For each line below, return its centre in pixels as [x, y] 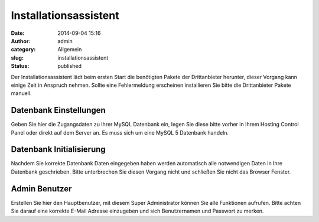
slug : [17, 58]
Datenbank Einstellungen [58, 110]
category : [23, 50]
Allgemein [70, 50]
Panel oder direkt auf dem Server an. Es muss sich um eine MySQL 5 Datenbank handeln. [120, 132]
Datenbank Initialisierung [58, 150]
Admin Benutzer [41, 189]
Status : [20, 66]
